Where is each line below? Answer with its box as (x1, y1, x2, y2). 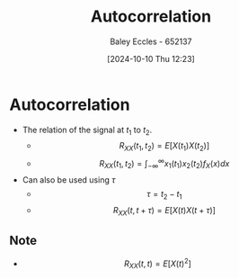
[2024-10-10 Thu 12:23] (107, 53, 195, 64)
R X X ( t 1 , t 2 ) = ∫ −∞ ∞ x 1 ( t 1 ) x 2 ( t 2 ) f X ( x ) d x (98, 157, 230, 171)
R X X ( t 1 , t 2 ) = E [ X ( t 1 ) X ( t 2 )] (119, 140, 209, 154)
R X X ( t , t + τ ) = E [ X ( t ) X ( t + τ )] (112, 204, 216, 218)
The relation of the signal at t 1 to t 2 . (22, 124, 153, 137)
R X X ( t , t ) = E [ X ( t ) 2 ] (124, 256, 191, 271)
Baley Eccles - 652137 (110, 36, 192, 47)
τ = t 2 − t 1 (146, 188, 182, 202)
